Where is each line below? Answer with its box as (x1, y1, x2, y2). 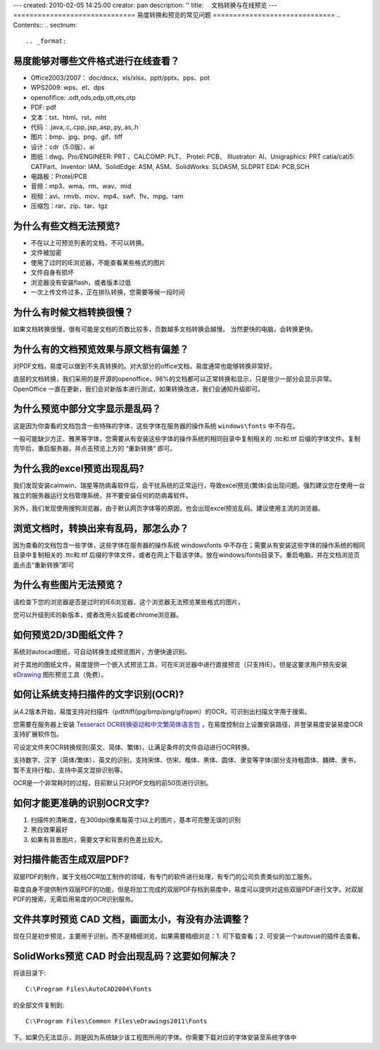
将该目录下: (13, 969, 46, 977)
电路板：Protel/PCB (30, 172, 87, 180)
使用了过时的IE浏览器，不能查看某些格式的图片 (30, 258, 166, 267)
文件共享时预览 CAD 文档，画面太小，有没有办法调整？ (13, 913, 251, 925)
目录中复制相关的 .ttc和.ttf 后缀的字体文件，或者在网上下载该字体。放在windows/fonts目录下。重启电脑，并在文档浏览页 (13, 551, 360, 559)
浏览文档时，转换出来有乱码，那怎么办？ (13, 522, 189, 535)
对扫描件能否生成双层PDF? (13, 854, 129, 865)
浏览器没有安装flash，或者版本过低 (30, 278, 132, 287)
